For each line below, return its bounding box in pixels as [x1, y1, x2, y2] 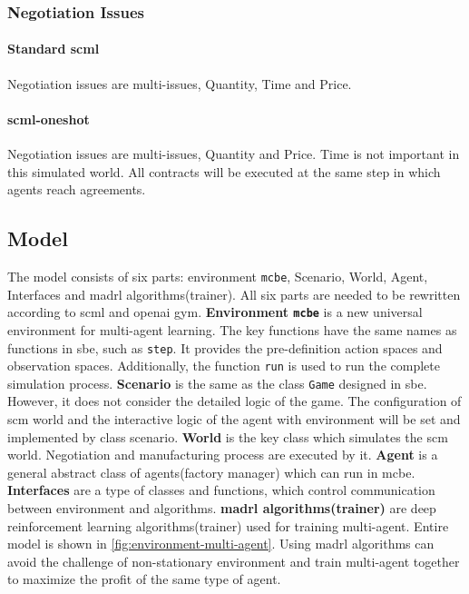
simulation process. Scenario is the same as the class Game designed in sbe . [7, 373, 427, 392]
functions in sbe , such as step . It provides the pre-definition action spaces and [7, 338, 443, 357]
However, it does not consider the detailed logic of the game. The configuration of [7, 391, 462, 411]
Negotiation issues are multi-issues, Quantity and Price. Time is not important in [7, 144, 460, 163]
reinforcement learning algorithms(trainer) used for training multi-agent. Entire [7, 516, 449, 535]
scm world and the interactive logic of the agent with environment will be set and [7, 410, 461, 429]
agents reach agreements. [7, 180, 146, 199]
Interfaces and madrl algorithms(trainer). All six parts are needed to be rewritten [7, 284, 461, 303]
